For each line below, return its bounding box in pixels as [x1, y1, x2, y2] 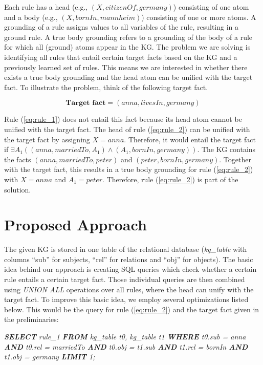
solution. [4, 184, 31, 195]
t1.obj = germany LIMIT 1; [4, 351, 95, 362]
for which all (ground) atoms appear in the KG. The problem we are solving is [4, 41, 251, 52]
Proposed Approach [4, 214, 147, 235]
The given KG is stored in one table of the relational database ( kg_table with [4, 244, 247, 254]
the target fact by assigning [4, 134, 90, 144]
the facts [4, 154, 31, 164]
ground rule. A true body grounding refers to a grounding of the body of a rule [4, 31, 253, 42]
